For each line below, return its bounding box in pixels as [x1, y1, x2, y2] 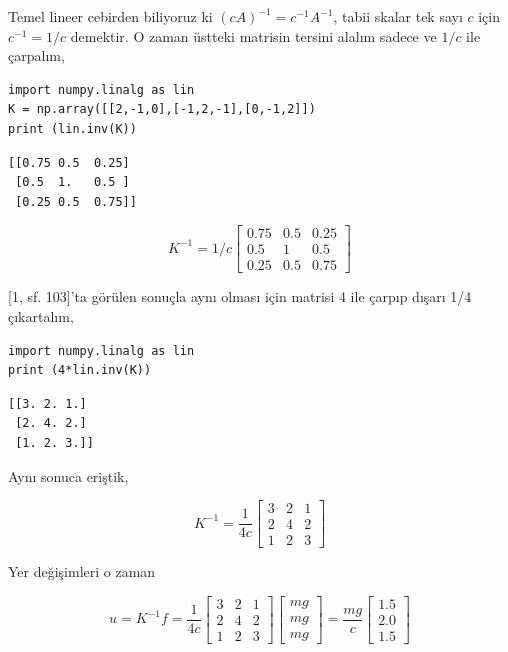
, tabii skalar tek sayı [333, 6, 463, 26]
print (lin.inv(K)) [8, 121, 137, 136]
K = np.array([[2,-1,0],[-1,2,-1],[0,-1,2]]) [8, 102, 316, 117]
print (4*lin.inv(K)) [8, 363, 152, 378]
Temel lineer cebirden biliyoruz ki [8, 6, 213, 26]
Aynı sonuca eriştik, [8, 465, 129, 486]
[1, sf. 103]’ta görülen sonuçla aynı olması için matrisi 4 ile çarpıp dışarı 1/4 [8, 286, 472, 307]
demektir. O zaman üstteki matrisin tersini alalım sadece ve [70, 25, 437, 46]
